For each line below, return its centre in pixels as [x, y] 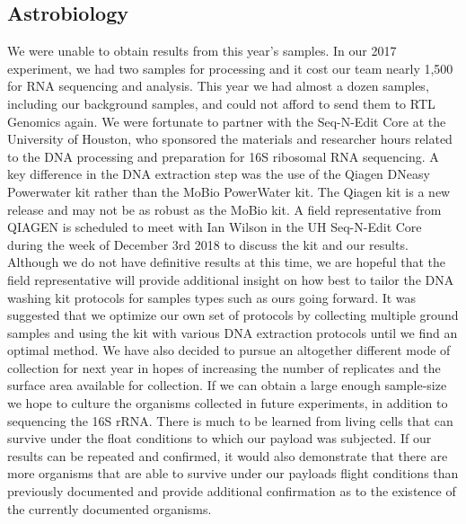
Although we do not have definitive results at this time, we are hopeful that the [226, 262]
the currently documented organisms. [110, 508]
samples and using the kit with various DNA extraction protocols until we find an [233, 332]
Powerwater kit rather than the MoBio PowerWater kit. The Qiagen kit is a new [229, 191]
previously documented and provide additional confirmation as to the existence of [232, 491]
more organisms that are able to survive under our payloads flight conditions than [233, 473]
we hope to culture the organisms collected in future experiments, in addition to [228, 403]
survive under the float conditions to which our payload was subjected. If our [220, 438]
